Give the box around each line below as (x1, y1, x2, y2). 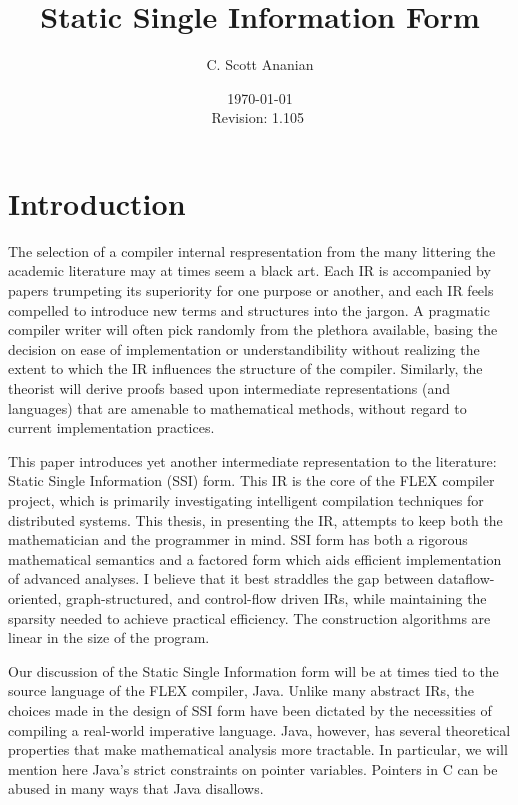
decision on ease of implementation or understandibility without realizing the (8, 338, 480, 359)
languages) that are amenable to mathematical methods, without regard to (8, 397, 467, 418)
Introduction (8, 182, 186, 223)
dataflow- (438, 568, 495, 589)
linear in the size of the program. (8, 627, 210, 648)
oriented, (8, 587, 62, 608)
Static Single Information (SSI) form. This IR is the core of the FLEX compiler (8, 470, 495, 491)
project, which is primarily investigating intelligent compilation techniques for (8, 489, 484, 510)
